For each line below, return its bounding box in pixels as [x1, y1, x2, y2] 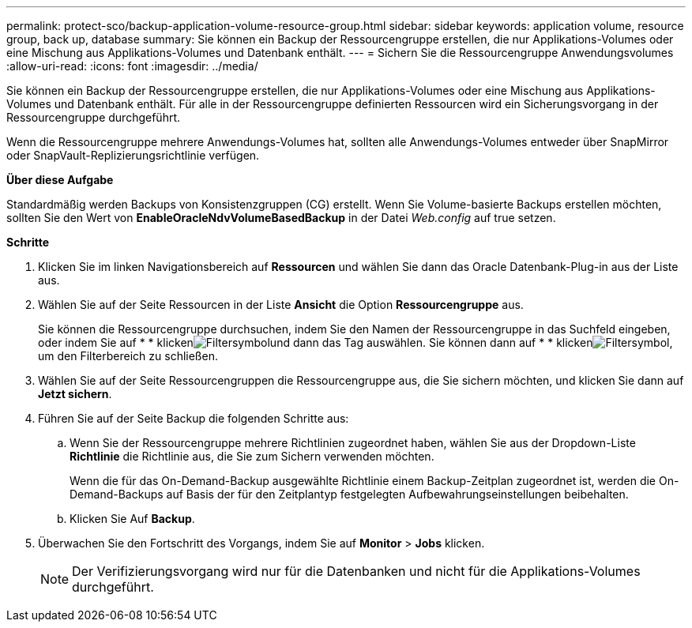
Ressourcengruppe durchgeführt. [6, 111, 181, 124]
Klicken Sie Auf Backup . [70, 512, 195, 525]
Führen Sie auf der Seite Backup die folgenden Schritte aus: [38, 412, 349, 425]
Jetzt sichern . [38, 387, 112, 400]
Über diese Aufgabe [6, 173, 114, 186]
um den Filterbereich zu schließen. [38, 349, 218, 363]
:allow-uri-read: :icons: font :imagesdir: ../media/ [6, 59, 258, 73]
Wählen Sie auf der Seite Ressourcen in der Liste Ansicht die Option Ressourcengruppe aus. [38, 298, 524, 311]
